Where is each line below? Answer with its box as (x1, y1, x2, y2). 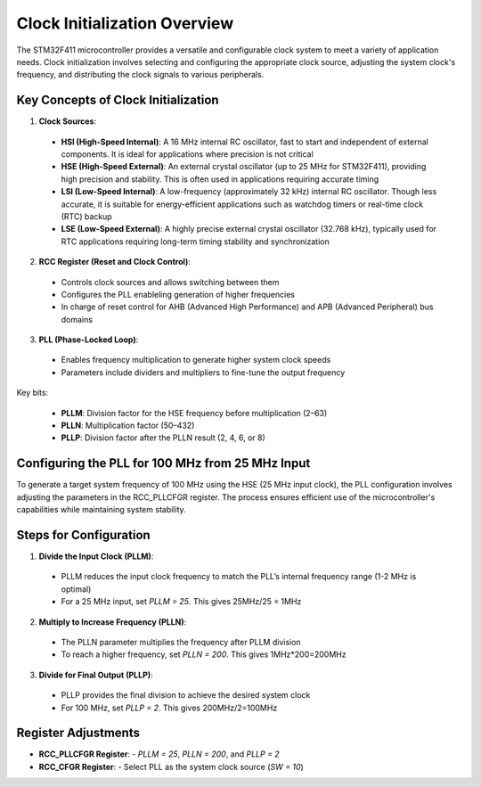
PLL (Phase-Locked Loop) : (38, 334, 139, 345)
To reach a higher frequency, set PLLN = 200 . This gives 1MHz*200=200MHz (61, 649, 346, 660)
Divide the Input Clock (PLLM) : (38, 551, 154, 562)
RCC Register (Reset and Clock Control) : (38, 257, 192, 267)
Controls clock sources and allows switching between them (61, 276, 280, 287)
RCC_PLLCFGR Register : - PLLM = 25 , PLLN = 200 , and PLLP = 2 (38, 749, 280, 759)
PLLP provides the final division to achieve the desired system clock (61, 690, 311, 701)
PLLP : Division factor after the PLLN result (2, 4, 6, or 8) (61, 432, 266, 443)
